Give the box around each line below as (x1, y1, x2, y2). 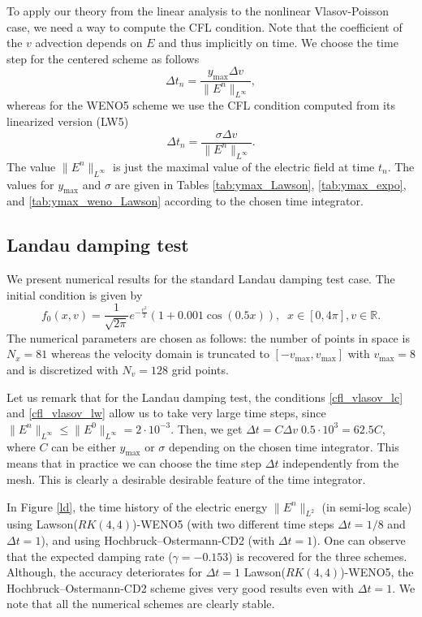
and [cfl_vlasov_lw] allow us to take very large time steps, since (6, 404, 326, 421)
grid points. (171, 360, 229, 378)
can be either (51, 438, 116, 455)
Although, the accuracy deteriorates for (6, 563, 202, 580)
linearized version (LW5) (6, 112, 129, 129)
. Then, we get (170, 420, 243, 437)
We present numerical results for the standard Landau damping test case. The (6, 270, 395, 287)
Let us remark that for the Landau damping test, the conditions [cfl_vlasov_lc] (6, 388, 403, 405)
